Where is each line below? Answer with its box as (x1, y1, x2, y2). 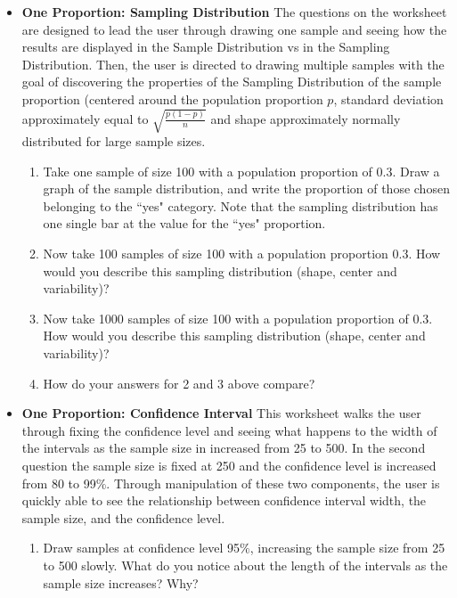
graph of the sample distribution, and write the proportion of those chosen (43, 179, 450, 198)
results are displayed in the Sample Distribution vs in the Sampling (21, 37, 390, 56)
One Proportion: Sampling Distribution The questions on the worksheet (21, 3, 447, 20)
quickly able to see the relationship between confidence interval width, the (21, 491, 427, 510)
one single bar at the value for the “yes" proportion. (43, 214, 326, 233)
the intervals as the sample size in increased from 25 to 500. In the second (21, 438, 426, 457)
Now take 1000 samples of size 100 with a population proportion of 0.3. (43, 308, 433, 327)
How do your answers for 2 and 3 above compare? (43, 373, 315, 392)
